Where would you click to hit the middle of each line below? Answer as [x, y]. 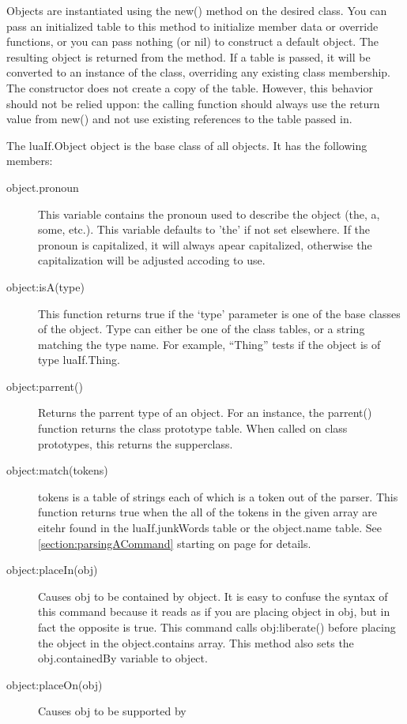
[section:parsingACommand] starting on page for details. [175, 543]
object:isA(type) [45, 286]
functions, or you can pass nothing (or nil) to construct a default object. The [193, 41]
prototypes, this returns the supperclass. [136, 443]
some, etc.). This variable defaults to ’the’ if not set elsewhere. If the [204, 229]
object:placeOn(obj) [55, 684]
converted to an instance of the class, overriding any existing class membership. [198, 72]
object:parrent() [45, 386]
